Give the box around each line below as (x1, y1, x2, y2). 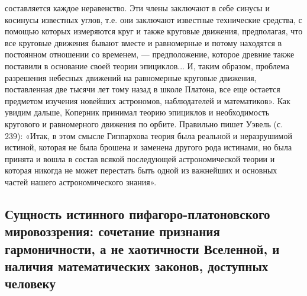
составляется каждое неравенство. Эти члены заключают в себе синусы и (5, 2, 270, 14)
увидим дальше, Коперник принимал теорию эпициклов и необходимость (5, 106, 270, 118)
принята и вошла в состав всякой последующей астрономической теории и (5, 152, 275, 165)
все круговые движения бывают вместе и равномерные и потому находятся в (5, 36, 282, 49)
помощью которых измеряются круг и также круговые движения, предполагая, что (5, 25, 303, 37)
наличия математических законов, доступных (5, 257, 269, 275)
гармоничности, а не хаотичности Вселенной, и (5, 239, 280, 258)
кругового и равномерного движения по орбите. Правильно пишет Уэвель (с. (5, 117, 283, 130)
